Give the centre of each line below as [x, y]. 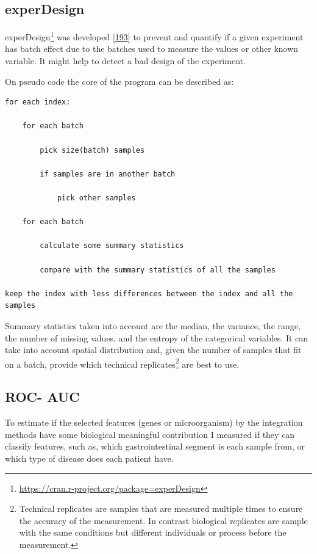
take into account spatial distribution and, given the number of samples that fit [153, 350]
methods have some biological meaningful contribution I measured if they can [150, 434]
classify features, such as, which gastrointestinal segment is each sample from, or [155, 446]
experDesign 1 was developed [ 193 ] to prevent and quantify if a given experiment [154, 36]
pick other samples [96, 198]
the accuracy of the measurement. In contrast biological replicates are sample [163, 520]
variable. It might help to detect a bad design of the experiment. [125, 61]
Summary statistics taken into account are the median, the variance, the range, [153, 325]
